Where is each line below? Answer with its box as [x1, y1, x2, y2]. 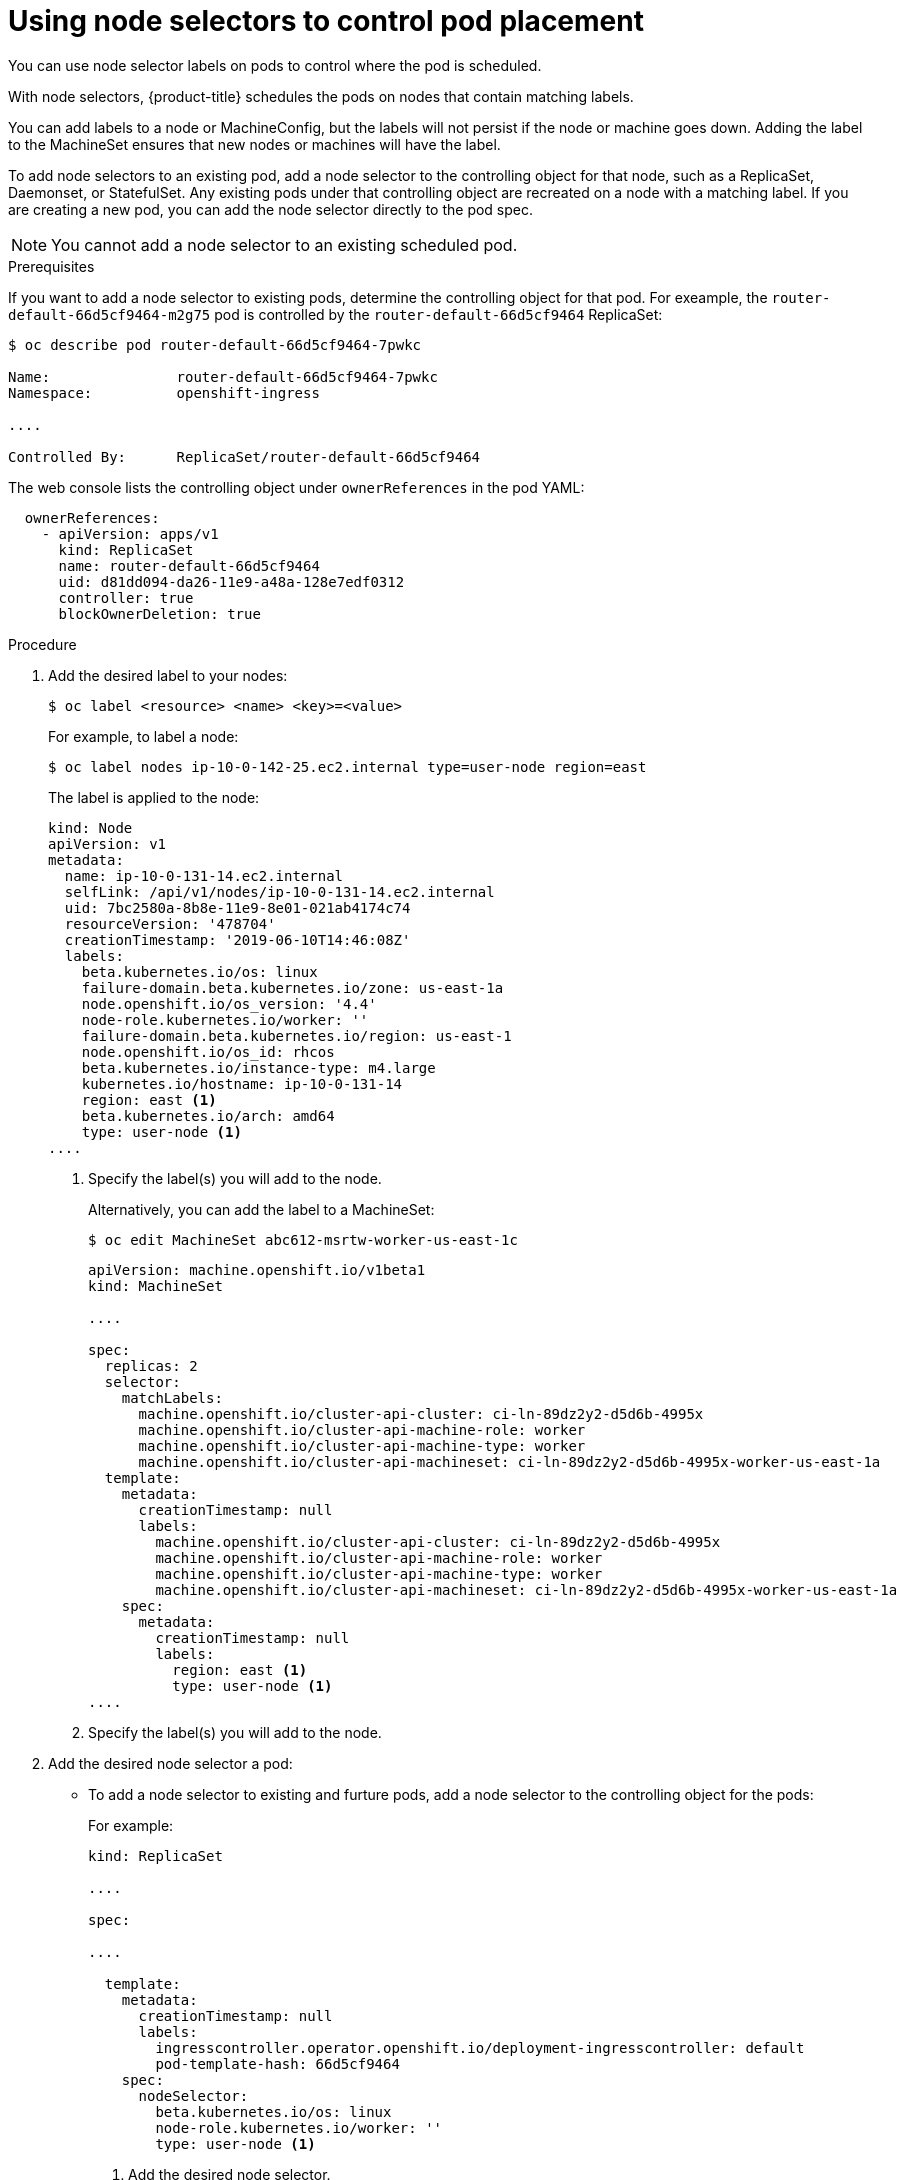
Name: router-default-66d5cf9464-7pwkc [8, 368, 438, 385]
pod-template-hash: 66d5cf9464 [155, 2055, 400, 2072]
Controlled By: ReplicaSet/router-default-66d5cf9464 [8, 448, 481, 465]
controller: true [58, 589, 194, 606]
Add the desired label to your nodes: [48, 666, 288, 684]
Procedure [8, 635, 77, 653]
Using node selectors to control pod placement [8, 4, 644, 38]
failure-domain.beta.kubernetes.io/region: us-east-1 [81, 1027, 512, 1044]
